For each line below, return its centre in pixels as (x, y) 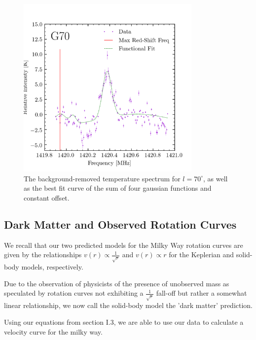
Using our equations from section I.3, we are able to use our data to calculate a (124, 322)
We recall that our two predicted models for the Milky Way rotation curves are (124, 245)
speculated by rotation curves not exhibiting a (74, 293)
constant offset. (47, 197)
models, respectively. (52, 267)
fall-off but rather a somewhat (201, 293)
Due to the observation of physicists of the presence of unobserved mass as (117, 283)
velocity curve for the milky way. (53, 331)
